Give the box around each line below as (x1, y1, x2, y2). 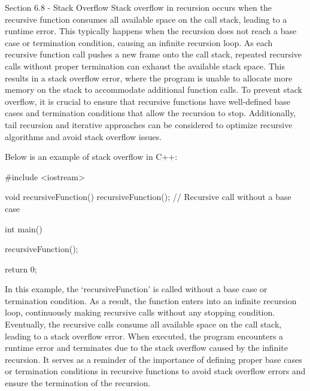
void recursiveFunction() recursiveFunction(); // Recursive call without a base (5, 190, 291, 203)
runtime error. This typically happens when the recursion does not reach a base (5, 25, 297, 37)
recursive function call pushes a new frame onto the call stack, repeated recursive (5, 48, 302, 60)
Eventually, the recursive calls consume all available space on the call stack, (5, 318, 282, 331)
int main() (5, 222, 42, 235)
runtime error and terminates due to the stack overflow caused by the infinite (5, 341, 288, 354)
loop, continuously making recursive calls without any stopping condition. (5, 306, 275, 319)
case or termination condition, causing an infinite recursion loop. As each (5, 36, 273, 49)
